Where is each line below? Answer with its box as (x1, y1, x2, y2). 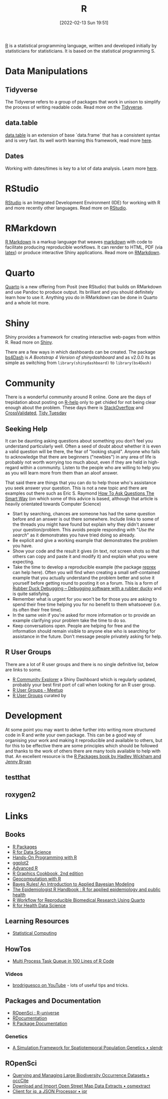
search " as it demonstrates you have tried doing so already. (12, 532, 136, 538)
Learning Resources (5, 917, 69, 925)
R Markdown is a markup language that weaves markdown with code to (5, 239, 152, 245)
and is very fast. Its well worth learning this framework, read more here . (5, 137, 152, 143)
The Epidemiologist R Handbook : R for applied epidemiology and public (12, 886, 161, 892)
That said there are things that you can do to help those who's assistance (5, 480, 156, 486)
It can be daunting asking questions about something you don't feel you (5, 438, 153, 444)
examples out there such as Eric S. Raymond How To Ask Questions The (5, 490, 154, 496)
